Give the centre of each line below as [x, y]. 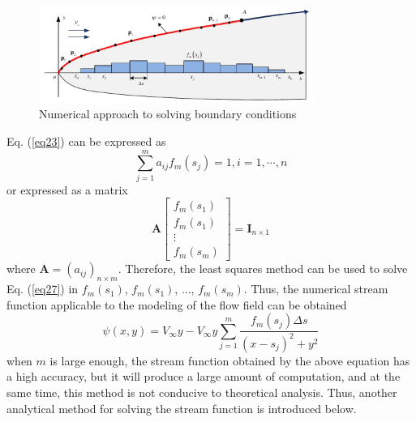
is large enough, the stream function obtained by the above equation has [230, 360]
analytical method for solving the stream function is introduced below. [182, 408]
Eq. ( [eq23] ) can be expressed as [86, 141]
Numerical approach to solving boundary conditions [168, 114]
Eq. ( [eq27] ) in [43, 289]
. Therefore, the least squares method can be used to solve [263, 269]
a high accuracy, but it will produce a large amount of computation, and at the [204, 376]
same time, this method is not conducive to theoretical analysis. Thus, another [202, 392]
